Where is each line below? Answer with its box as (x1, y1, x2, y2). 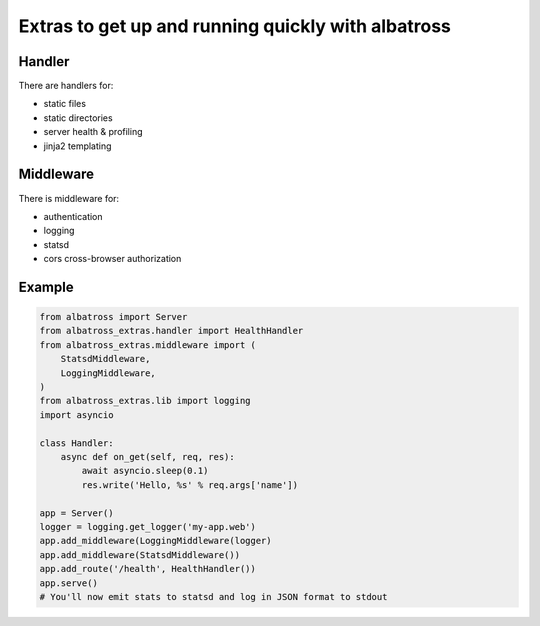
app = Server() (39, 507, 114, 519)
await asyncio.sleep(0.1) (81, 465, 209, 477)
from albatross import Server (39, 311, 188, 323)
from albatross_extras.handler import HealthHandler (39, 325, 304, 337)
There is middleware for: (18, 192, 120, 204)
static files (43, 98, 87, 110)
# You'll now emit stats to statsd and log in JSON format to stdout (39, 591, 388, 602)
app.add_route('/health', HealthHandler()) (39, 563, 257, 575)
